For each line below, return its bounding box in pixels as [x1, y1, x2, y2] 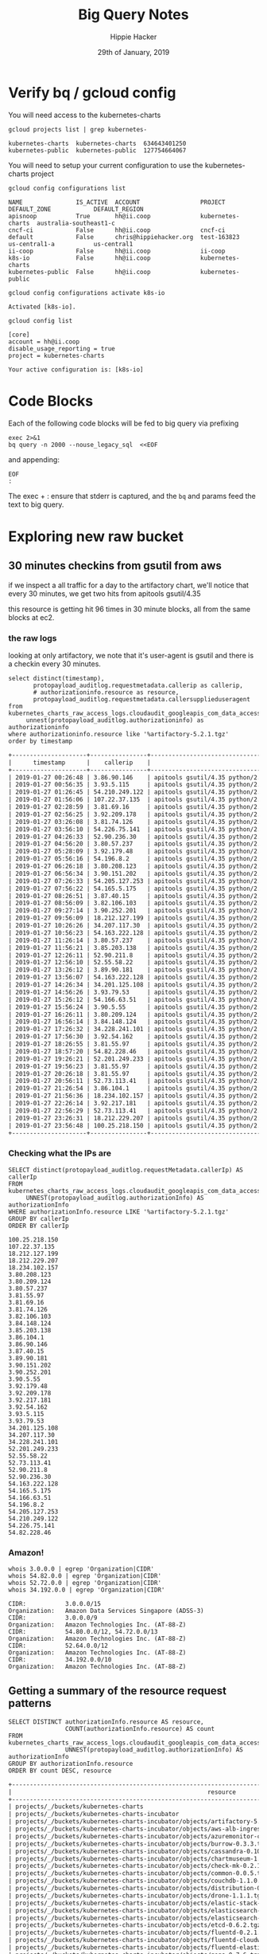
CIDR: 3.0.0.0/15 [8, 1600, 102, 1608]
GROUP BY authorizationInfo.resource [8, 1760, 133, 1768]
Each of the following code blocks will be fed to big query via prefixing [8, 418, 239, 428]
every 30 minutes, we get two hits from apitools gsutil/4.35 [8, 588, 201, 598]
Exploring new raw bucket [8, 528, 184, 545]
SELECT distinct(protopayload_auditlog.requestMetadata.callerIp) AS [8, 1166, 244, 1174]
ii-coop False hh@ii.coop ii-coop [8, 247, 226, 255]
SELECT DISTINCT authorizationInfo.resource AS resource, [8, 1717, 204, 1726]
